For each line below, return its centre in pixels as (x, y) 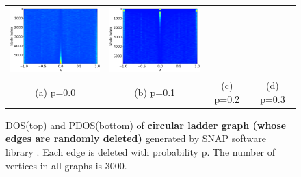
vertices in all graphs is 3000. (66, 165)
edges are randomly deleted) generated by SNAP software (136, 138)
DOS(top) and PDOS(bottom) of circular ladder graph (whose (146, 125)
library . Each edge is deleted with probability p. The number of (141, 152)
